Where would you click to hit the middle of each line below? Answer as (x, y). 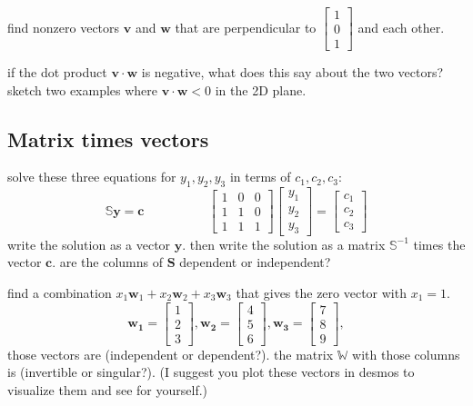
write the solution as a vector (89, 244)
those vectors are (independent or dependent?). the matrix (171, 354)
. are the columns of (108, 262)
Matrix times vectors (108, 139)
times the (439, 244)
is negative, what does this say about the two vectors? (292, 72)
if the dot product (57, 72)
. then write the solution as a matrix (284, 244)
